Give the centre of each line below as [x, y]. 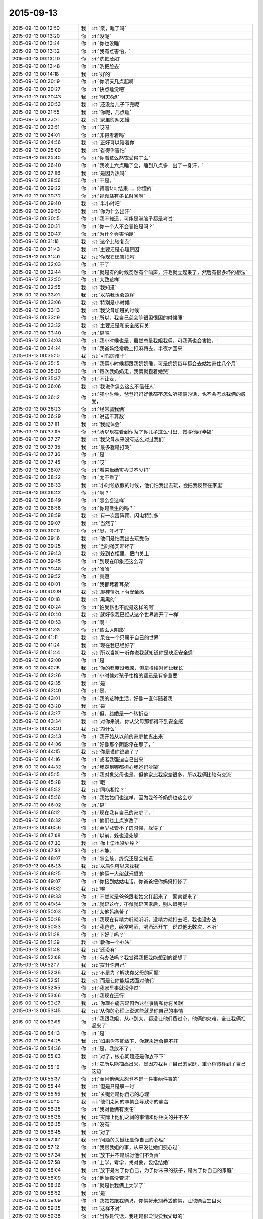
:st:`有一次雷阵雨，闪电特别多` [126, 515]
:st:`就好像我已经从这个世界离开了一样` [136, 614]
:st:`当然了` [104, 523]
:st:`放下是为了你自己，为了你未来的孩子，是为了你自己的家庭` [163, 1170]
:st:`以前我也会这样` [114, 295]
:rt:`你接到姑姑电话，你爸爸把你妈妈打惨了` [141, 881]
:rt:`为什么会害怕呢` [114, 234]
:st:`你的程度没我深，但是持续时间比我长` [138, 668]
